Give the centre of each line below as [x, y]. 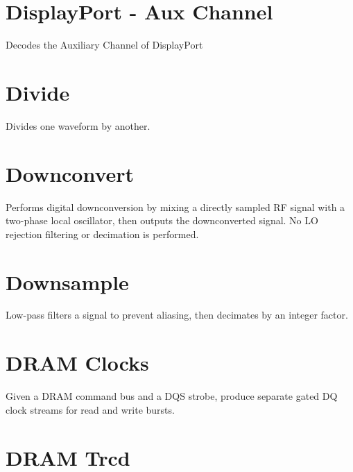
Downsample [67, 281]
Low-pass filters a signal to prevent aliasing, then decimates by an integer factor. [177, 315]
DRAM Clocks [77, 363]
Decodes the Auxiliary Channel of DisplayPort [104, 45]
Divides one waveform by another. [78, 125]
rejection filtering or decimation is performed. [102, 234]
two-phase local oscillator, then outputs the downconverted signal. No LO [162, 220]
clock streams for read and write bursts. [90, 409]
